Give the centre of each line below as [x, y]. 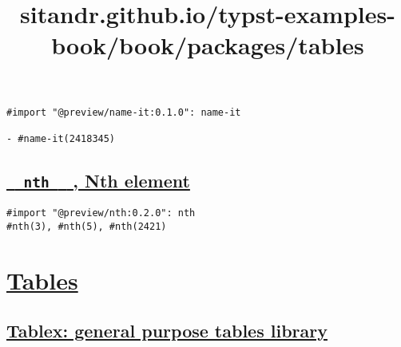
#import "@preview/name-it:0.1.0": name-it [124, 112]
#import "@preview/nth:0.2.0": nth [101, 213]
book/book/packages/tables [208, 45]
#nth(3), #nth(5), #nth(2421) [87, 226]
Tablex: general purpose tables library [167, 331]
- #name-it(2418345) [61, 138]
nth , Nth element [107, 180]
